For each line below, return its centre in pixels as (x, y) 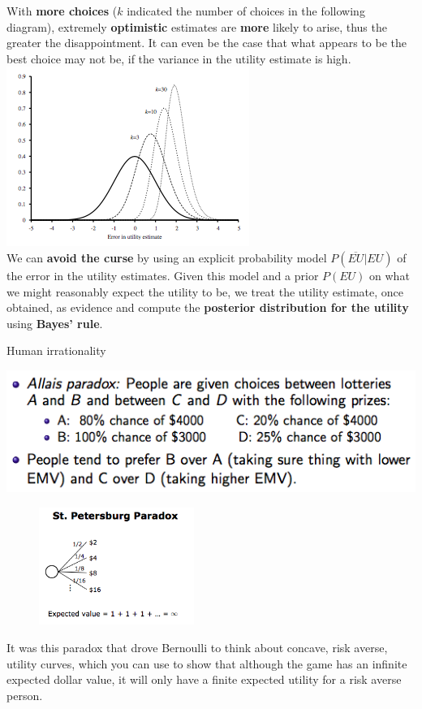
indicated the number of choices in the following (246, 11)
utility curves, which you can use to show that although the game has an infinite (207, 663)
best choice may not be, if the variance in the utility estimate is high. (179, 58)
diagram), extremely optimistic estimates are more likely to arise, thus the (197, 26)
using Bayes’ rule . (55, 323)
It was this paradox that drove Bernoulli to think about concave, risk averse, (197, 647)
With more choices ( (62, 11)
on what (390, 275)
